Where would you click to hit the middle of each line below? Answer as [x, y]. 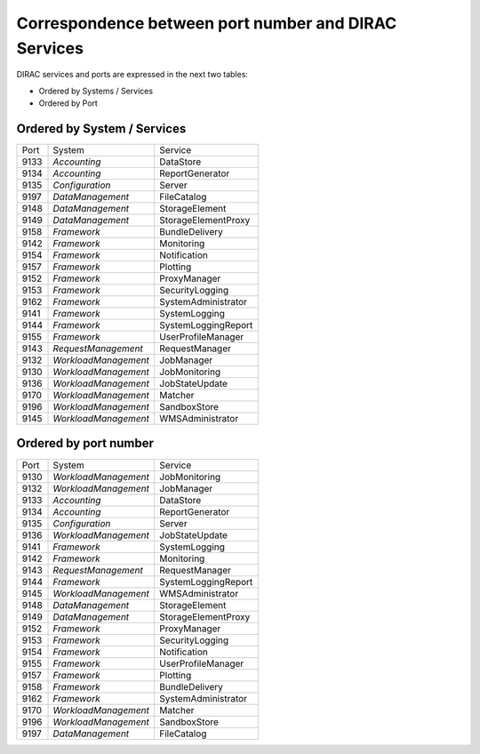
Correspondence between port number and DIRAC [207, 23]
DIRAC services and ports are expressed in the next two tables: [132, 75]
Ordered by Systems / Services [96, 91]
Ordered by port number [85, 443]
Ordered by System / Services [101, 128]
